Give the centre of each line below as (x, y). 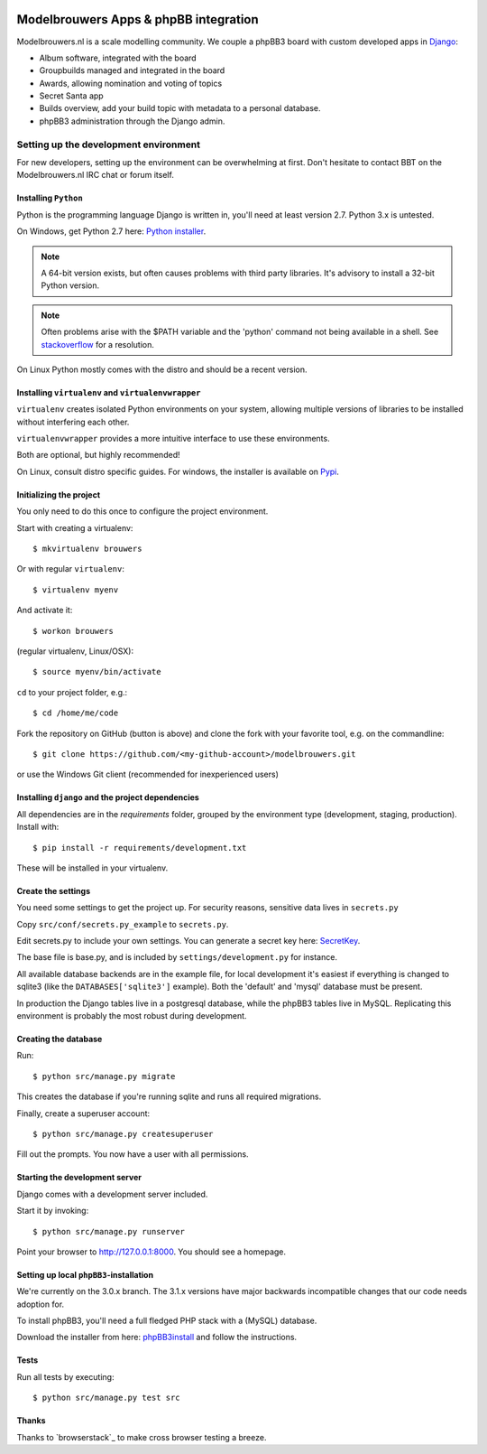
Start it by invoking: (53, 1211)
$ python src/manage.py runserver (109, 1231)
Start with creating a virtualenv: (75, 527)
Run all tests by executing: (65, 1376)
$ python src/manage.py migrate (104, 1076)
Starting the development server (79, 1178)
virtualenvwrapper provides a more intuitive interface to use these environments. (173, 439)
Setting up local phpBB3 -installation (85, 1274)
